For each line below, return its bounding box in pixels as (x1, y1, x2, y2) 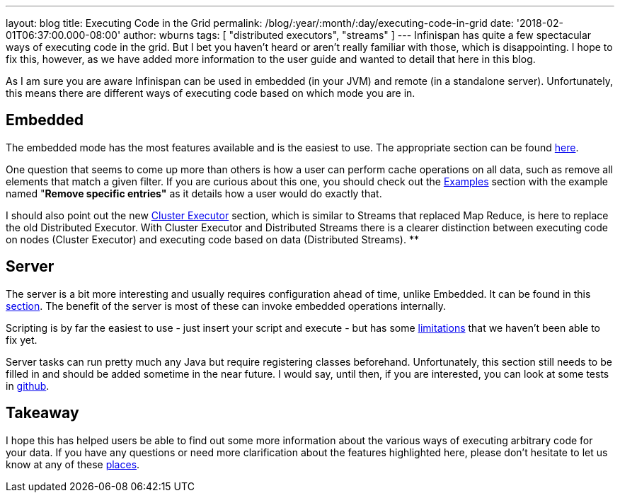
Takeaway (6, 404, 79, 422)
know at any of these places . (6, 458, 140, 470)
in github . (6, 379, 50, 392)
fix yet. (6, 333, 38, 346)
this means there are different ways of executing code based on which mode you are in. (6, 87, 415, 99)
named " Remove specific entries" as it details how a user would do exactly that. (6, 187, 382, 199)
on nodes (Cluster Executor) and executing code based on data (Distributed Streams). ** (6, 233, 419, 245)
